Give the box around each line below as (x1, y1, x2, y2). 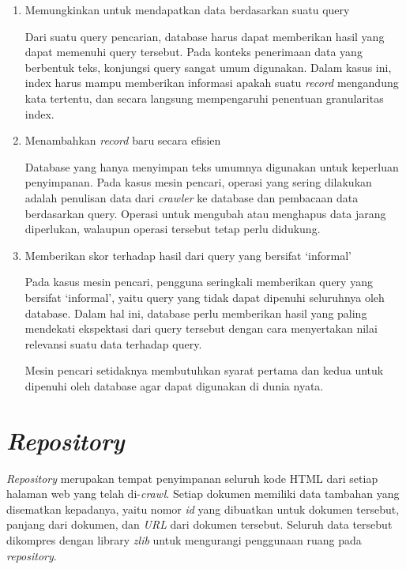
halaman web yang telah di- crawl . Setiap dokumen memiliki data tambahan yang (6, 485, 400, 502)
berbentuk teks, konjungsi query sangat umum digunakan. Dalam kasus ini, (24, 58, 392, 75)
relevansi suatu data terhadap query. (24, 335, 202, 352)
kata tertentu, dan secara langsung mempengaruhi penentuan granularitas (24, 89, 384, 106)
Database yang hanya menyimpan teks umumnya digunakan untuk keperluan (24, 158, 399, 175)
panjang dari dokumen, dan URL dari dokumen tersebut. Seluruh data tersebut (6, 516, 393, 533)
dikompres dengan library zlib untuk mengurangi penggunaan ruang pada (6, 531, 362, 548)
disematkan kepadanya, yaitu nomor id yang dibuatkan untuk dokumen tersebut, (6, 500, 400, 517)
